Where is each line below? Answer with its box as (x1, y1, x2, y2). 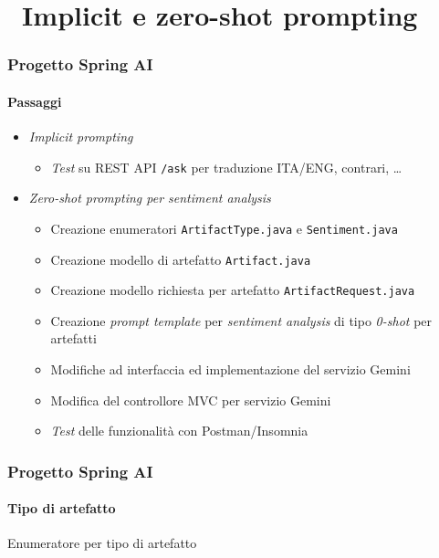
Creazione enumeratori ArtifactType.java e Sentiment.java (50, 218, 398, 237)
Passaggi (7, 91, 62, 111)
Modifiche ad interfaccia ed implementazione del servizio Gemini (50, 360, 411, 379)
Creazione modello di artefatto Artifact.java (50, 249, 311, 268)
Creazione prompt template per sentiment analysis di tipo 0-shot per (50, 311, 433, 330)
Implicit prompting (28, 127, 133, 146)
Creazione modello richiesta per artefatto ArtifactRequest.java (50, 280, 415, 300)
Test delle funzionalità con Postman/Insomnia (50, 421, 308, 440)
